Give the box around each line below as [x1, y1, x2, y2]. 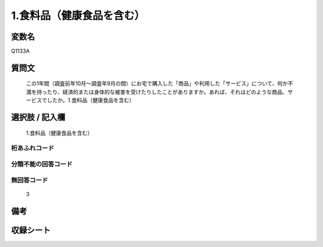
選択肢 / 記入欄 [11, 112, 66, 122]
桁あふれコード [11, 144, 54, 152]
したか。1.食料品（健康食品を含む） [47, 97, 135, 104]
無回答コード [11, 176, 48, 184]
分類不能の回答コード [11, 160, 73, 168]
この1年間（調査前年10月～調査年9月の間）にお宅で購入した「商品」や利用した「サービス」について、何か [26, 80, 288, 87]
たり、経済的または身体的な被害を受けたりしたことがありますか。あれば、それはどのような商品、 [47, 88, 288, 95]
